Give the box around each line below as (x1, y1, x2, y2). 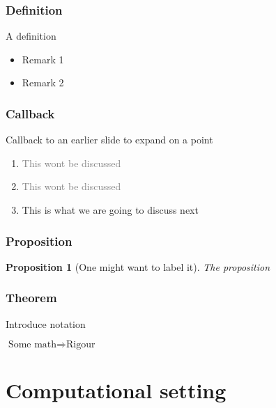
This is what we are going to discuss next (22, 203, 199, 217)
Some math (8, 340, 57, 350)
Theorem (6, 289, 57, 306)
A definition (6, 29, 56, 43)
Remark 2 (22, 75, 64, 90)
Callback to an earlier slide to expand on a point (6, 132, 213, 147)
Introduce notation (6, 316, 86, 331)
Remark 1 (22, 52, 64, 66)
